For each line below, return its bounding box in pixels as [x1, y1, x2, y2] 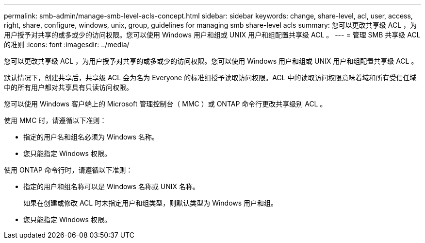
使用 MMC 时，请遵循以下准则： [4, 116, 107, 124]
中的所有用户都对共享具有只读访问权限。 [4, 83, 133, 91]
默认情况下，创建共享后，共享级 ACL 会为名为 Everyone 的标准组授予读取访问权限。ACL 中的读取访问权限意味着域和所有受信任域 [4, 73, 417, 82]
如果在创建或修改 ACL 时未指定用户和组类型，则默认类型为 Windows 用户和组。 [23, 199, 278, 207]
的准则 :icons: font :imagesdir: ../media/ [4, 40, 130, 49]
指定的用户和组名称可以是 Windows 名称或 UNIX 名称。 [23, 182, 200, 191]
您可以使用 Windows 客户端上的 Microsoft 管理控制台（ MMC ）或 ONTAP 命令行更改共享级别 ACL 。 [4, 100, 327, 108]
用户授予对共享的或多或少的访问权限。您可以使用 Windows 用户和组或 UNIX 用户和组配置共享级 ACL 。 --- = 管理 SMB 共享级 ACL [4, 31, 421, 39]
